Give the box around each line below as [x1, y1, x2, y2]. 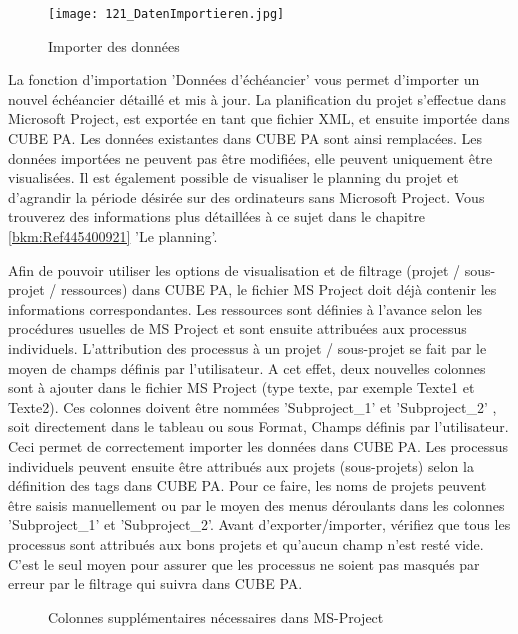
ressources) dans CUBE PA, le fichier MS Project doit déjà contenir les [60, 279, 497, 300]
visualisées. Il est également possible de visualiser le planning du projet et [8, 167, 459, 188]
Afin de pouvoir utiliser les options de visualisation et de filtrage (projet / [8, 259, 461, 280]
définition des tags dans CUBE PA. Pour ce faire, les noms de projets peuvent [8, 475, 487, 496]
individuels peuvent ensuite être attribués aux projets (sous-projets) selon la [8, 455, 474, 476]
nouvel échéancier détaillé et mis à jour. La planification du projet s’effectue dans [8, 88, 506, 109]
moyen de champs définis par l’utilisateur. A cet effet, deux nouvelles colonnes [8, 357, 486, 378]
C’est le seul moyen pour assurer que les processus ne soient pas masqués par [8, 553, 480, 574]
